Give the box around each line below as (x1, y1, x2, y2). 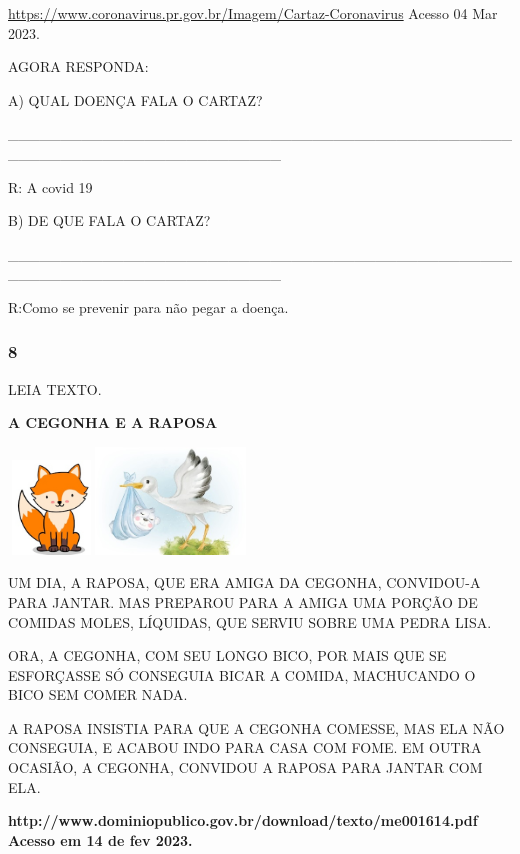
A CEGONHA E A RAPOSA (8, 412, 218, 433)
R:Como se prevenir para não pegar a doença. (8, 296, 289, 317)
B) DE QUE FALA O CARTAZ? (8, 210, 211, 231)
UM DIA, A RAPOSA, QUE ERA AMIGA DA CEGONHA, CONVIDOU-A (8, 572, 481, 593)
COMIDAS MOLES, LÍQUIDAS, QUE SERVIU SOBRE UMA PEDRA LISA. (8, 611, 492, 632)
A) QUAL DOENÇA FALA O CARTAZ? (8, 89, 263, 110)
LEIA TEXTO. (8, 378, 102, 399)
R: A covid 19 (8, 176, 93, 197)
